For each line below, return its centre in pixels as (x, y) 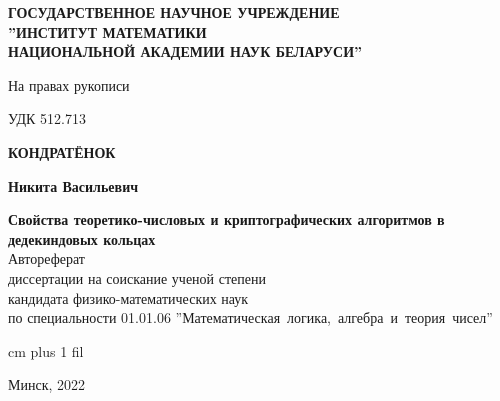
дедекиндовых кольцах (82, 238)
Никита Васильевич (73, 185)
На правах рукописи (69, 84)
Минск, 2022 (47, 384)
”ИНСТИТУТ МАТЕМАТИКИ (107, 31)
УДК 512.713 (47, 118)
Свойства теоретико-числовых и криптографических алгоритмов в (226, 219)
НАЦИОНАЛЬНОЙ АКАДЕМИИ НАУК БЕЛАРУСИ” (185, 51)
